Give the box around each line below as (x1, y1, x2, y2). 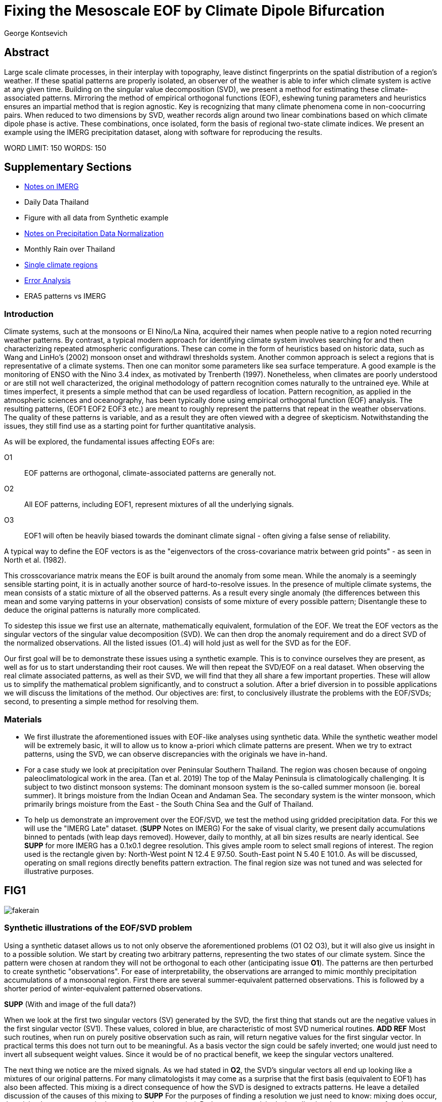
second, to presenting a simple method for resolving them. (4, 697, 199, 706)
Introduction (4, 308, 54, 319)
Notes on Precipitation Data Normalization (24, 229, 164, 238)
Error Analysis (24, 276, 71, 285)
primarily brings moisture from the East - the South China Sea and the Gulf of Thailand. (24, 799, 314, 808)
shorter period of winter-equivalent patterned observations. (4, 984, 203, 993)
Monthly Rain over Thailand (24, 245, 115, 254)
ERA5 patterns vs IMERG (24, 292, 106, 301)
